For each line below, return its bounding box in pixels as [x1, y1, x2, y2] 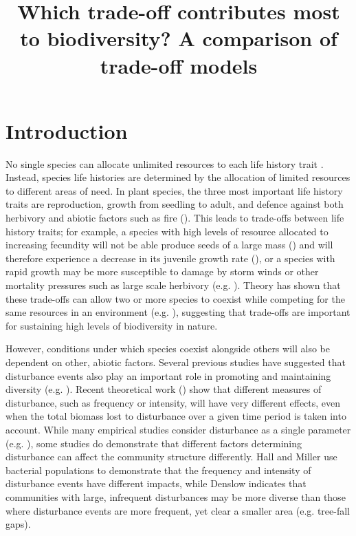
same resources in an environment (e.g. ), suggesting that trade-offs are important [5, 305, 351, 319]
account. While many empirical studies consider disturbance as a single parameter [5, 422, 351, 436]
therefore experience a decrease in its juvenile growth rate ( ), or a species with [5, 250, 335, 265]
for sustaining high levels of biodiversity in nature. [5, 318, 218, 332]
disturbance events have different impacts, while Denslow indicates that [5, 476, 307, 491]
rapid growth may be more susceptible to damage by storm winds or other [5, 264, 319, 279]
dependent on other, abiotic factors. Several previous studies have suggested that [5, 355, 346, 369]
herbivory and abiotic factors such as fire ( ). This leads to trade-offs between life [5, 211, 344, 225]
